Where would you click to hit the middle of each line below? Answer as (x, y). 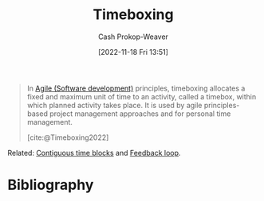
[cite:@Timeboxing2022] (68, 137)
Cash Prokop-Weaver (133, 37)
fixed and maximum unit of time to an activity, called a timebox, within (142, 96)
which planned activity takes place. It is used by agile (114, 105)
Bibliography (51, 185)
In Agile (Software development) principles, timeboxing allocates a (136, 88)
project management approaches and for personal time (140, 114)
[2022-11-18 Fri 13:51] (133, 52)
